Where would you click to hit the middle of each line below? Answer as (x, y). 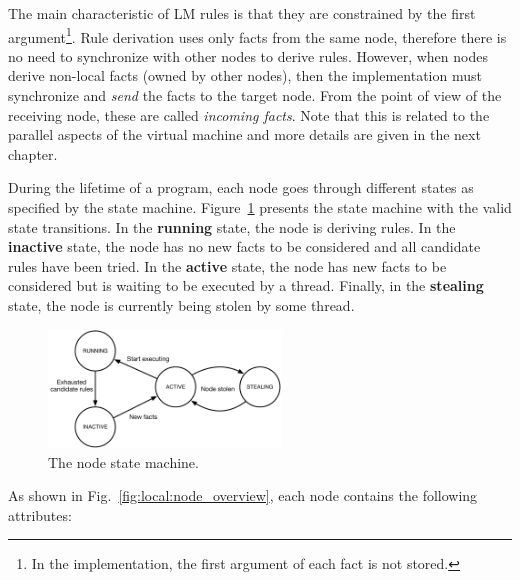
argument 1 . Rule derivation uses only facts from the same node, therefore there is (257, 35)
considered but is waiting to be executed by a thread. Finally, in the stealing (246, 285)
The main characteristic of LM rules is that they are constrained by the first (242, 13)
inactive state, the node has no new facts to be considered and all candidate (244, 246)
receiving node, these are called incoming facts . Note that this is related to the (249, 114)
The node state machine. (123, 461)
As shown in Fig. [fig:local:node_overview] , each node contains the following (243, 495)
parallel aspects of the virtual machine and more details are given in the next (244, 134)
